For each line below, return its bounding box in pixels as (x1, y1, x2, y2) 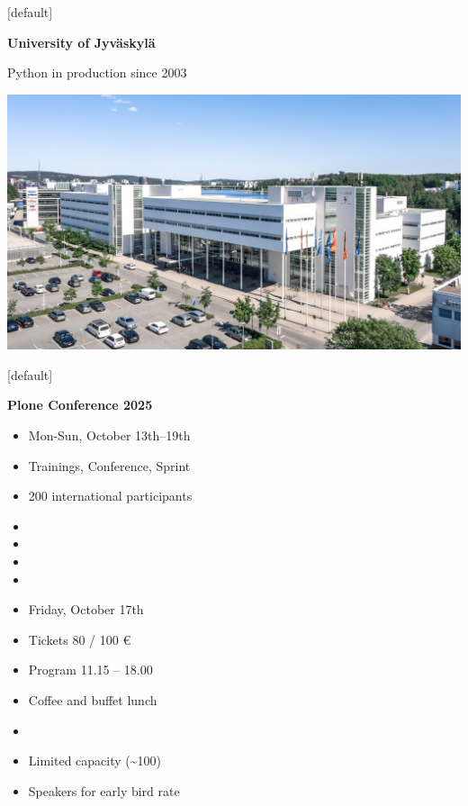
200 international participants (28, 486, 193, 505)
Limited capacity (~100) (28, 751, 161, 770)
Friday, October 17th (28, 600, 144, 619)
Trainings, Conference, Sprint (28, 456, 191, 475)
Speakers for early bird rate (28, 781, 180, 800)
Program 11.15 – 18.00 (28, 660, 153, 679)
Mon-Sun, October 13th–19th (28, 426, 191, 445)
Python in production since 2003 (7, 63, 187, 82)
